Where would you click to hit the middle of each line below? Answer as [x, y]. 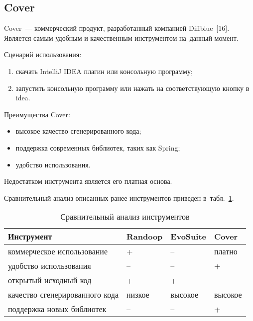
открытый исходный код [50, 280]
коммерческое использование [58, 251]
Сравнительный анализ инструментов [125, 217]
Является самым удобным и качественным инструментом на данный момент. [121, 38]
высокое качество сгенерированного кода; [78, 131]
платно [226, 251]
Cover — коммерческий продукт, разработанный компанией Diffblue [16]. [117, 28]
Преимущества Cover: [37, 114]
